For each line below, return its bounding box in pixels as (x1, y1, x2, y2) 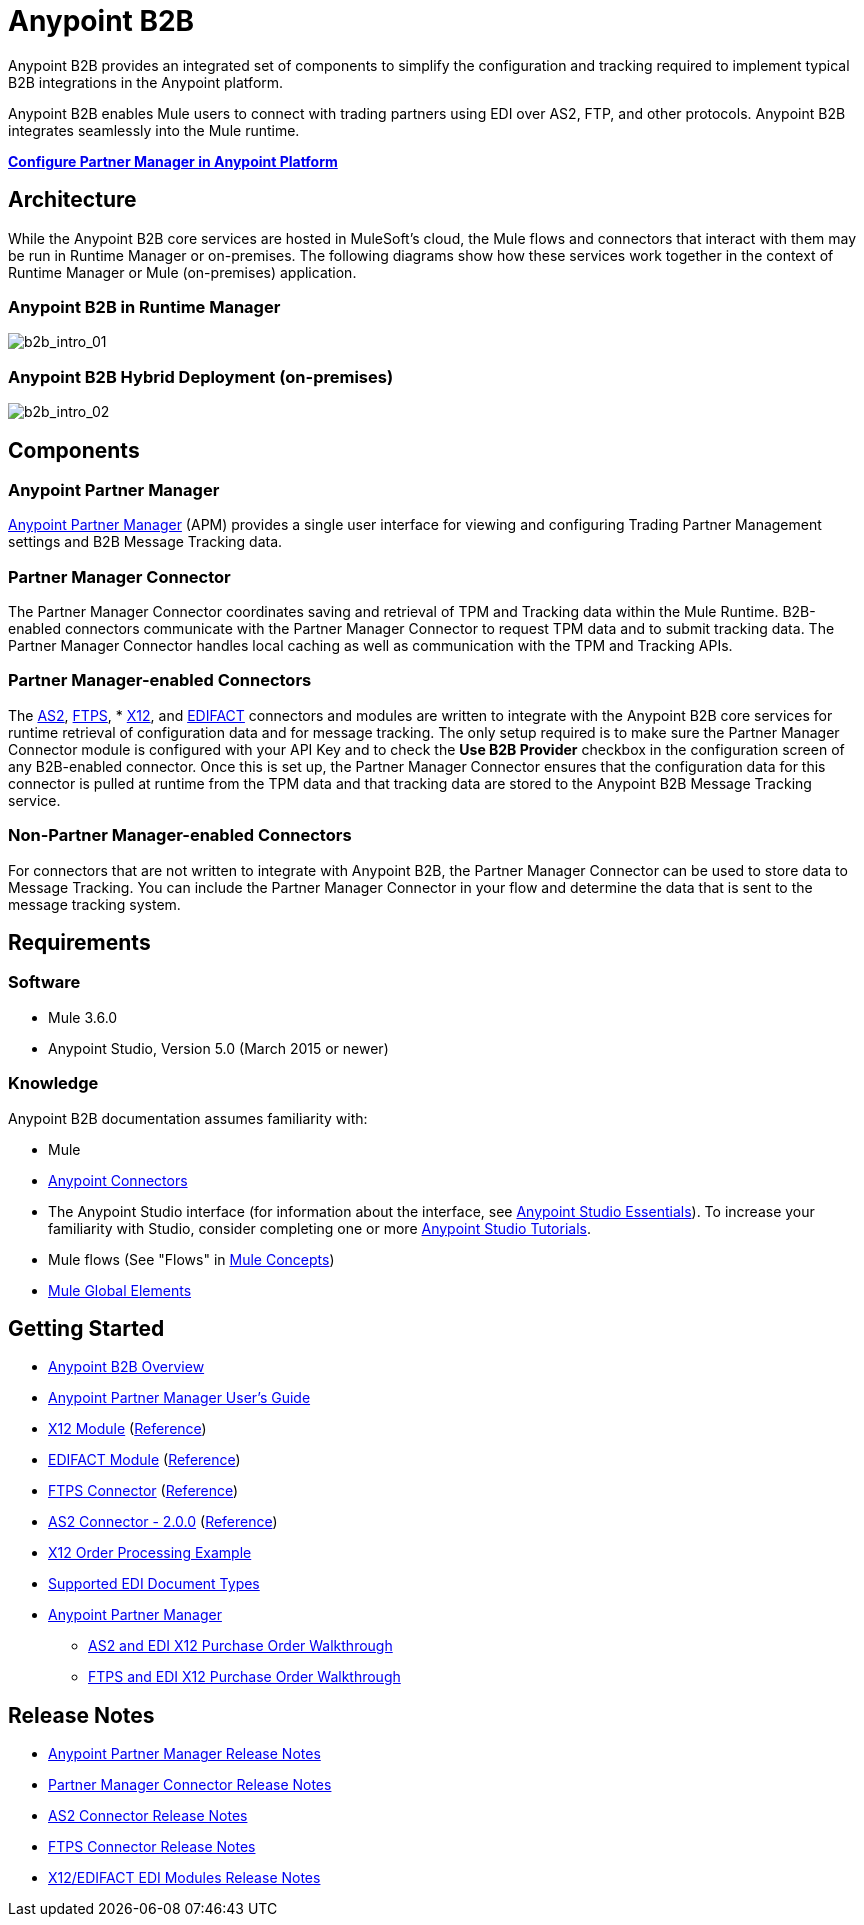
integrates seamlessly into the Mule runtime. (8, 121, 300, 139)
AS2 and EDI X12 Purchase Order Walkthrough (88, 1637, 393, 1655)
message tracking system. (8, 895, 181, 913)
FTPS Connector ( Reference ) (48, 1482, 239, 1500)
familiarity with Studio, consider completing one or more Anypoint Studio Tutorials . (48, 1219, 591, 1237)
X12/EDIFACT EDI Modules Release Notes (48, 1869, 321, 1887)
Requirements (8, 929, 151, 955)
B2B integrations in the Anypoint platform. (8, 73, 284, 91)
